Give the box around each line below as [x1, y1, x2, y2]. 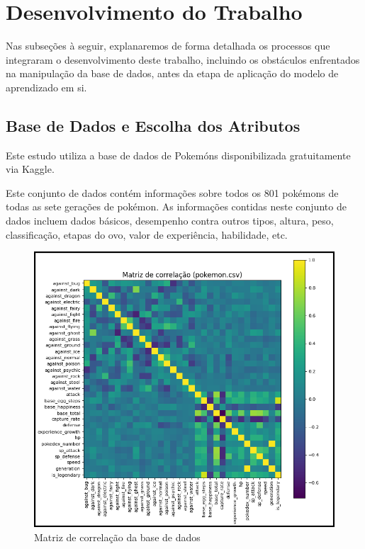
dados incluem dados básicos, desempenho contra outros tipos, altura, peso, [6, 213, 334, 228]
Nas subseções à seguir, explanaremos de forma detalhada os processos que [6, 38, 330, 53]
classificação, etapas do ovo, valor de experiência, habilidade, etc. [6, 227, 288, 242]
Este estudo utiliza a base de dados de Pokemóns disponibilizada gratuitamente [6, 147, 351, 162]
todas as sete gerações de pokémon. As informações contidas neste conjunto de [6, 199, 347, 214]
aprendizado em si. [6, 79, 87, 94]
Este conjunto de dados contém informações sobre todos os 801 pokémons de [6, 185, 339, 200]
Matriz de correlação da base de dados [34, 529, 201, 544]
